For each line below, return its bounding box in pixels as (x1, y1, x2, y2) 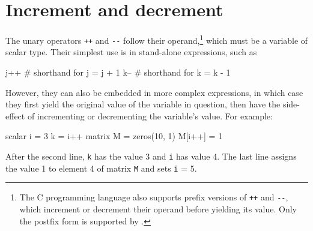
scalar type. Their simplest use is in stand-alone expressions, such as (5, 46, 257, 58)
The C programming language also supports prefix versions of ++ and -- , (19, 191, 288, 203)
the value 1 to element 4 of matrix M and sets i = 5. (5, 161, 197, 174)
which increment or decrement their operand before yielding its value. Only (19, 202, 297, 215)
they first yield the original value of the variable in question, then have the (5, 98, 281, 110)
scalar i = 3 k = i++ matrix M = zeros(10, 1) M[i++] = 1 (5, 130, 223, 142)
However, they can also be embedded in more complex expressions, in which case (5, 86, 303, 98)
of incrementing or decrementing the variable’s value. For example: (27, 109, 273, 122)
